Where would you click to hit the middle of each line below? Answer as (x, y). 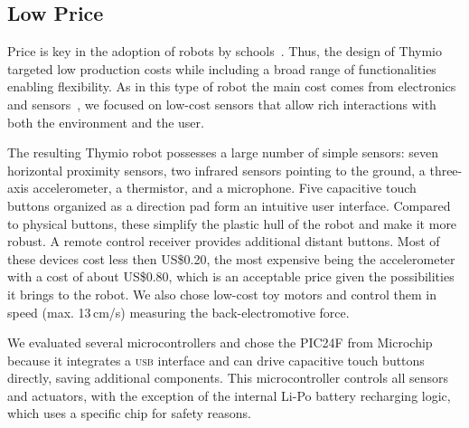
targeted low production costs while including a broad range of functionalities (222, 68)
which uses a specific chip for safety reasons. (130, 413)
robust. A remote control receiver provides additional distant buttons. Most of (224, 241)
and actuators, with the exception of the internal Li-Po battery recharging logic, (229, 395)
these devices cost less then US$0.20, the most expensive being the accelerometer (231, 258)
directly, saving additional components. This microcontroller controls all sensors (228, 378)
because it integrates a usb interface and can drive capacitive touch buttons (216, 360)
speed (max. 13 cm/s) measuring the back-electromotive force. (178, 312)
